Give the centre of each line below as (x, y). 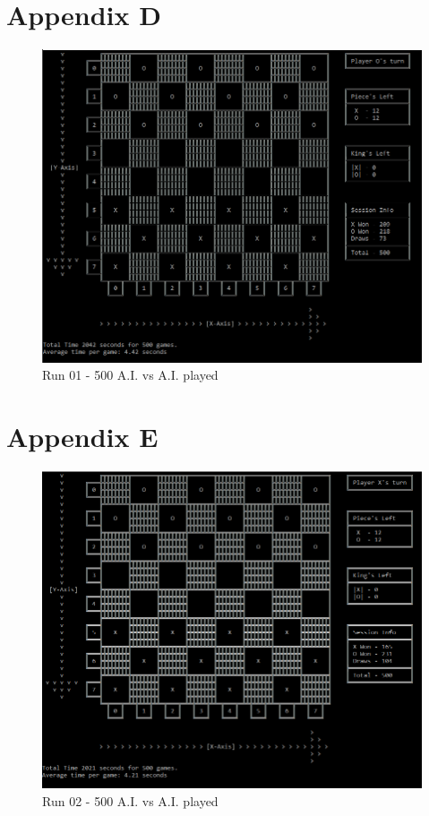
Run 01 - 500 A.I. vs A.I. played (130, 375)
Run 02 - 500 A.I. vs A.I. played (130, 801)
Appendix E (82, 436)
